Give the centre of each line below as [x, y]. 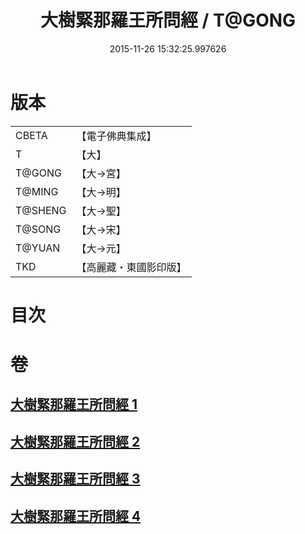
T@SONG [38, 229]
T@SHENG [41, 210]
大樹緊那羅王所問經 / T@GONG [168, 20]
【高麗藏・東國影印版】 [131, 267]
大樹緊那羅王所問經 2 [75, 441]
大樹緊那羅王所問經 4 [76, 516]
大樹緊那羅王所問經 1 [74, 404]
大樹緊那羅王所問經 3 [75, 479]
